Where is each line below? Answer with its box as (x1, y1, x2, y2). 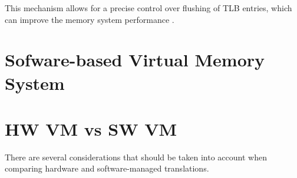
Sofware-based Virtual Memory (5, 48, 265, 72)
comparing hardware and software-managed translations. (5, 162, 209, 174)
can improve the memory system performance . (5, 13, 174, 25)
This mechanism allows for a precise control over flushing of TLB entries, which (5, 2, 292, 14)
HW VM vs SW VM (5, 116, 177, 140)
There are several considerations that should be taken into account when (5, 150, 267, 163)
